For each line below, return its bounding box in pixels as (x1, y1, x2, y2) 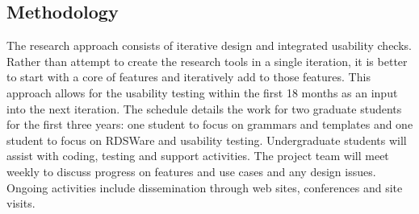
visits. (6, 195, 36, 212)
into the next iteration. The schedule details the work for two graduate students (6, 100, 402, 117)
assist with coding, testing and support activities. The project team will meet (6, 147, 389, 164)
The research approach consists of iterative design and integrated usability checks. (6, 37, 412, 54)
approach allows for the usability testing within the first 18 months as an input (6, 84, 398, 101)
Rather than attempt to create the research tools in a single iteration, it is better (6, 52, 408, 69)
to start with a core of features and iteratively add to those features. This (6, 68, 371, 85)
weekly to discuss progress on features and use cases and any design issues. (6, 163, 376, 179)
